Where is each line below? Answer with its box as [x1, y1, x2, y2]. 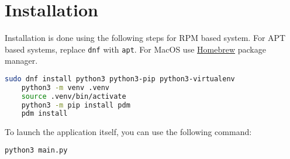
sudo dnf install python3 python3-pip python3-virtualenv [5, 74, 235, 83]
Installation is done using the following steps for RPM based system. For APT [5, 32, 286, 44]
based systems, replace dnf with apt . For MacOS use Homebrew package [5, 43, 266, 55]
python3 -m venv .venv [21, 83, 110, 92]
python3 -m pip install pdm [21, 101, 130, 109]
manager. [5, 54, 38, 67]
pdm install [21, 109, 68, 118]
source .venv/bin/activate [21, 92, 126, 101]
